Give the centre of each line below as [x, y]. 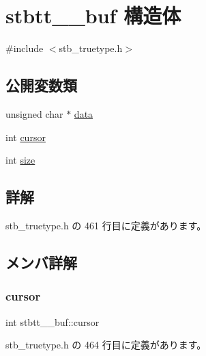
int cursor [26, 137]
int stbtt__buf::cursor [53, 321]
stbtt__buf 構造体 [93, 15]
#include [25, 48]
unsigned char [34, 113]
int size [20, 160]
